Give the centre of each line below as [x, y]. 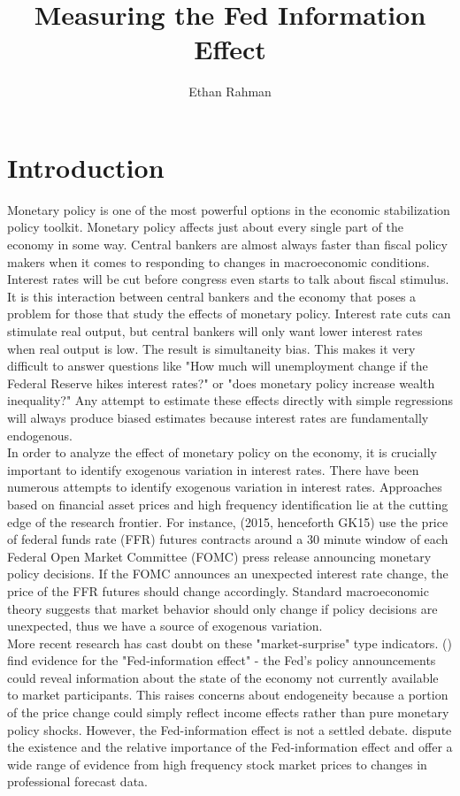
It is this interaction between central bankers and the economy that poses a [212, 296]
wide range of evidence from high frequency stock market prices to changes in [217, 764]
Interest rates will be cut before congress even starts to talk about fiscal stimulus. [228, 279]
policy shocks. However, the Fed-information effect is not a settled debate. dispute [230, 729]
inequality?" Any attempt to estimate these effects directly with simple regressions [230, 400]
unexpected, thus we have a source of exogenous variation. [165, 626]
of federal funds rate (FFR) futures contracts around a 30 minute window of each [228, 539]
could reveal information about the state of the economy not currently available [223, 677]
